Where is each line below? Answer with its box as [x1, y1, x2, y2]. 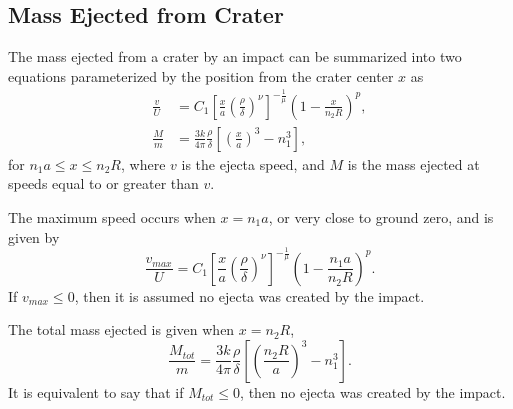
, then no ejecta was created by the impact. [240, 381, 506, 402]
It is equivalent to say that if [8, 381, 184, 402]
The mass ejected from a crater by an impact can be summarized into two [8, 46, 462, 67]
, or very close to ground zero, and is [268, 207, 494, 227]
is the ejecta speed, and [181, 153, 325, 174]
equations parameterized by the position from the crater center [8, 65, 394, 86]
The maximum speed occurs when [8, 207, 216, 227]
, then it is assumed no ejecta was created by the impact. [74, 285, 425, 306]
